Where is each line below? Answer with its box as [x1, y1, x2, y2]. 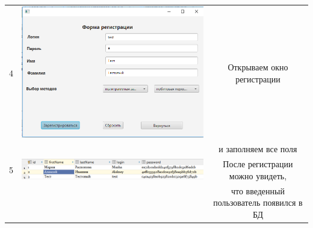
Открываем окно [228, 61, 288, 73]
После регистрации [223, 158, 293, 170]
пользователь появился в [213, 196, 303, 209]
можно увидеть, [229, 169, 287, 182]
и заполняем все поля [218, 143, 297, 155]
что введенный [231, 184, 285, 197]
